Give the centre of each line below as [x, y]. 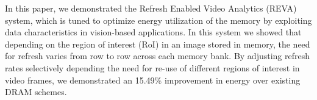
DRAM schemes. [36, 92]
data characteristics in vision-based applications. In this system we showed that [153, 32]
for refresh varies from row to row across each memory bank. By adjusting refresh [157, 56]
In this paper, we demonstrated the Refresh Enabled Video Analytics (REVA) [151, 8]
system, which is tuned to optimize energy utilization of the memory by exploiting [158, 20]
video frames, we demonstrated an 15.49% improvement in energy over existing [153, 80]
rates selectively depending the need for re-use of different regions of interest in [152, 67]
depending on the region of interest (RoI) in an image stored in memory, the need [158, 44]
